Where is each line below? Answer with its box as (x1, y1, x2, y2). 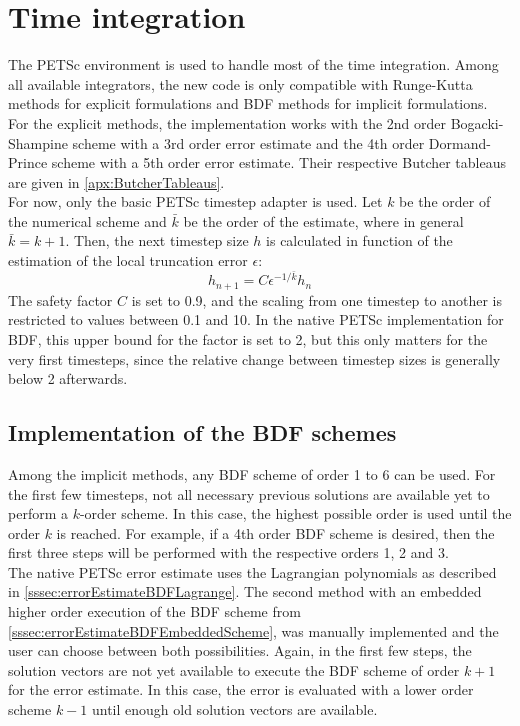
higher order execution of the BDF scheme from (8, 601, 301, 622)
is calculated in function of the (266, 230, 453, 251)
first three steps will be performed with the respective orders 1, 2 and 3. (8, 542, 449, 563)
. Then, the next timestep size (65, 230, 249, 251)
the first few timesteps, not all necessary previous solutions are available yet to (8, 483, 490, 504)
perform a (8, 503, 68, 524)
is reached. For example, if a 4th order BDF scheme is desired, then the (56, 522, 495, 543)
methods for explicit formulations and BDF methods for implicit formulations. (8, 93, 488, 114)
